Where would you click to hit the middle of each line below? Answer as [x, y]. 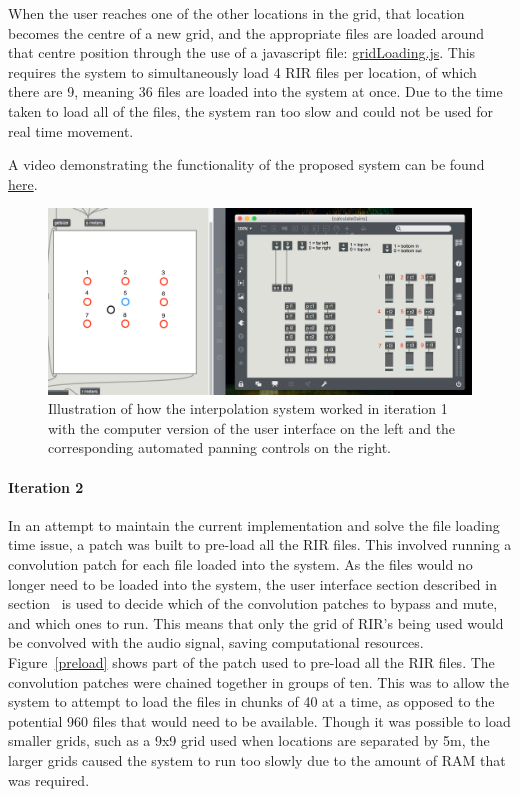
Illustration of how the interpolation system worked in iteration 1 [248, 408]
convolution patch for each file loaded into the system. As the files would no [240, 564]
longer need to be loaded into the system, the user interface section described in [252, 583]
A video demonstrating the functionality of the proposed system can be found [246, 164]
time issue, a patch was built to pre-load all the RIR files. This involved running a [260, 544]
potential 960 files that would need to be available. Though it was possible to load [259, 720]
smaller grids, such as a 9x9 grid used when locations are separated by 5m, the [249, 740]
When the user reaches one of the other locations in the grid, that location [236, 13]
